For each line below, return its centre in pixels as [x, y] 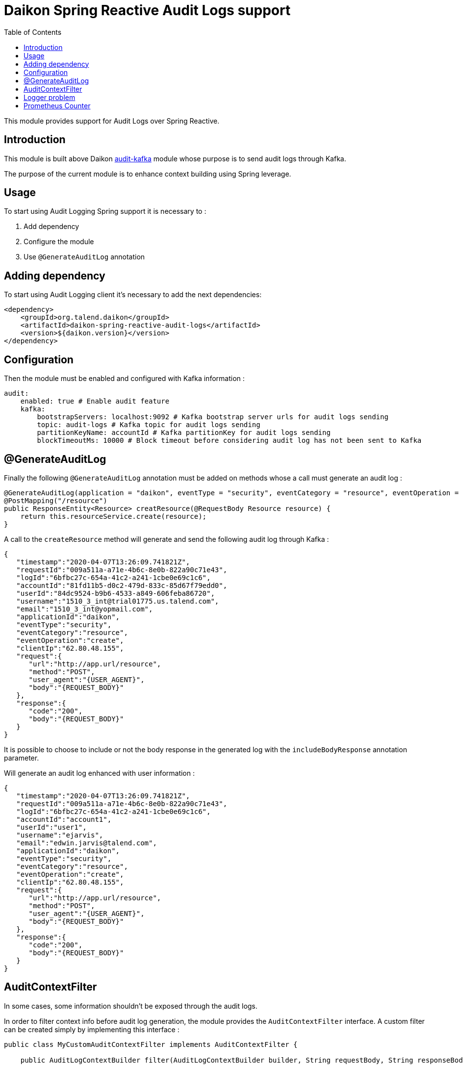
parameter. [22, 758]
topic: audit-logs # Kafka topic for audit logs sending [149, 425]
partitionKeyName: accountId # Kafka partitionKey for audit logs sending [184, 433]
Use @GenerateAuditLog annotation [84, 257]
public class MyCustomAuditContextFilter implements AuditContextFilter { [151, 1044]
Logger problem [50, 97]
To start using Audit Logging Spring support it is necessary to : [105, 211]
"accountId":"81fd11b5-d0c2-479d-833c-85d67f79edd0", [122, 585]
